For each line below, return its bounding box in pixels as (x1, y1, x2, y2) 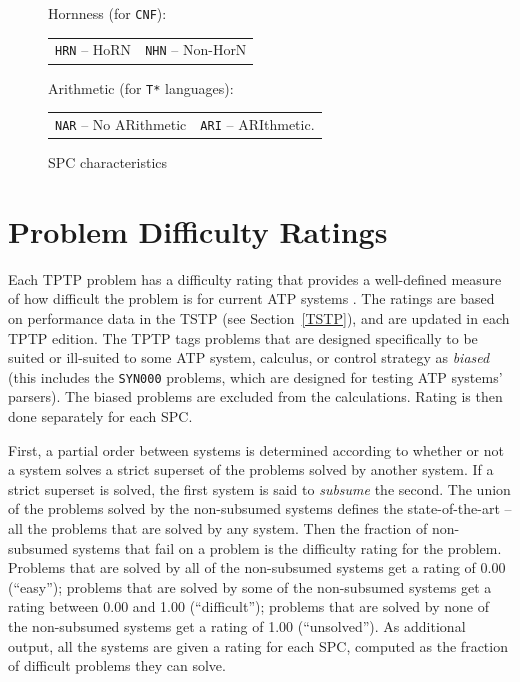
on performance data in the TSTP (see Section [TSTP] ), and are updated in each (8, 308, 510, 329)
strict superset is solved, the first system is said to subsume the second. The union (8, 478, 511, 499)
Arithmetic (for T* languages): (48, 77, 234, 98)
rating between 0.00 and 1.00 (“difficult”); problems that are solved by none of (8, 596, 489, 617)
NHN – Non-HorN (145, 39, 247, 60)
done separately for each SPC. (8, 406, 193, 427)
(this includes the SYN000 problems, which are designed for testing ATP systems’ (8, 366, 503, 387)
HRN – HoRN (55, 39, 132, 60)
